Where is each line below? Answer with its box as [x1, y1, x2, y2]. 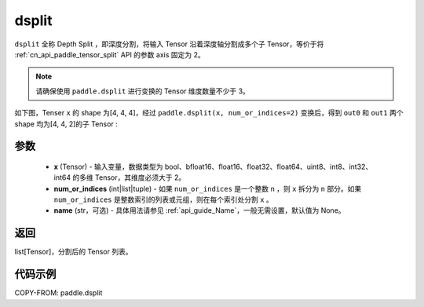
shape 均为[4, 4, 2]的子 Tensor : [14, 119, 118, 129]
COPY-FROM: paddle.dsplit [14, 288, 103, 298]
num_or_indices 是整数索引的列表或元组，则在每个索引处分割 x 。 [53, 195, 274, 204]
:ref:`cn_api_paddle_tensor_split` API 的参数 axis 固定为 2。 [14, 49, 205, 59]
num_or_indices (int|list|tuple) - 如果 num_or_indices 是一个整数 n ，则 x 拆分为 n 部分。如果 [53, 184, 362, 193]
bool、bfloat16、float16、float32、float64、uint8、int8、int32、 [164, 162, 373, 171]
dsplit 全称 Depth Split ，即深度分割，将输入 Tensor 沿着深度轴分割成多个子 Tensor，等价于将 [14, 39, 324, 49]
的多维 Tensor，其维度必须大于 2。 [71, 173, 186, 182]
